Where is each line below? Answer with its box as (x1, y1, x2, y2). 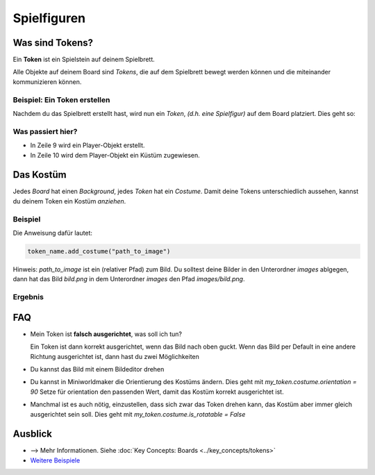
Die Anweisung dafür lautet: (12, 228, 93, 237)
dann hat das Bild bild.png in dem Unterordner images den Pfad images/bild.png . (12, 275, 245, 283)
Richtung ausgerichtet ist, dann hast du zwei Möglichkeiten (30, 352, 199, 360)
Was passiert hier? (12, 126, 78, 136)
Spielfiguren (12, 10, 86, 26)
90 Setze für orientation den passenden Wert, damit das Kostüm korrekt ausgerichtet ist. (30, 387, 284, 396)
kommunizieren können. (12, 77, 82, 86)
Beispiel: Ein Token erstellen (12, 94, 110, 104)
